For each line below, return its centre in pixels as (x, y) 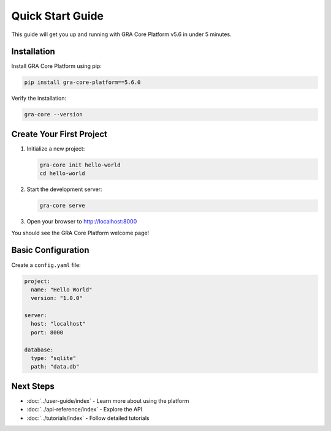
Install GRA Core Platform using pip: (57, 66)
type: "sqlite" (54, 358)
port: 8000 (47, 332)
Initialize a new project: (56, 148)
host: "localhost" (58, 324)
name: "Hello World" (62, 290)
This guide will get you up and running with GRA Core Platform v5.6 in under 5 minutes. (122, 34)
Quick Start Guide (58, 16)
